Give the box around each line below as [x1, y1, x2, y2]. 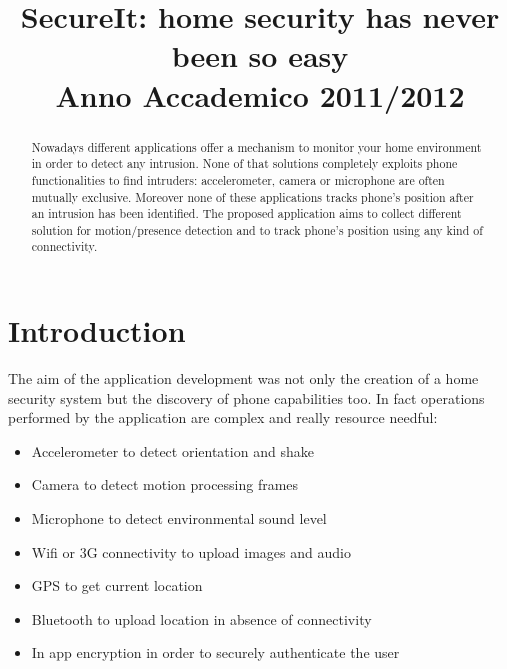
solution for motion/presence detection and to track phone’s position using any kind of [31, 221, 483, 238]
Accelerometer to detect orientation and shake [31, 440, 314, 461]
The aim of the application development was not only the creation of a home [8, 368, 479, 389]
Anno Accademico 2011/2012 [55, 74, 465, 115]
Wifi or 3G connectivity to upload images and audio [31, 541, 351, 562]
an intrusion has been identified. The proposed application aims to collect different [31, 205, 462, 222]
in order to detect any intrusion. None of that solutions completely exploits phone [31, 155, 458, 172]
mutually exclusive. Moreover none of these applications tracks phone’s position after [31, 188, 474, 205]
